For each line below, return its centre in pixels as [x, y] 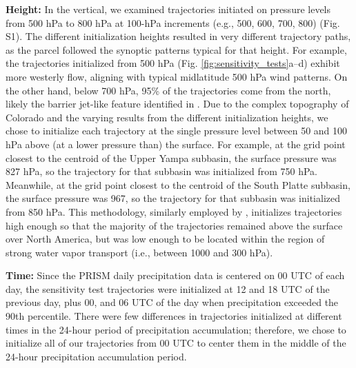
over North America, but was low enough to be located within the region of [165, 239]
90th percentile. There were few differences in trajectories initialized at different [174, 316]
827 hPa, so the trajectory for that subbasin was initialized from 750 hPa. [161, 171]
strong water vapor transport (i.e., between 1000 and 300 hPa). [139, 252]
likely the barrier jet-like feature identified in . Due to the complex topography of [177, 104]
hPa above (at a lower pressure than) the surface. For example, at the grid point [176, 144]
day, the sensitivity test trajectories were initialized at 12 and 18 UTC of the [168, 288]
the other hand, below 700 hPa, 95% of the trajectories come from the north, [168, 90]
